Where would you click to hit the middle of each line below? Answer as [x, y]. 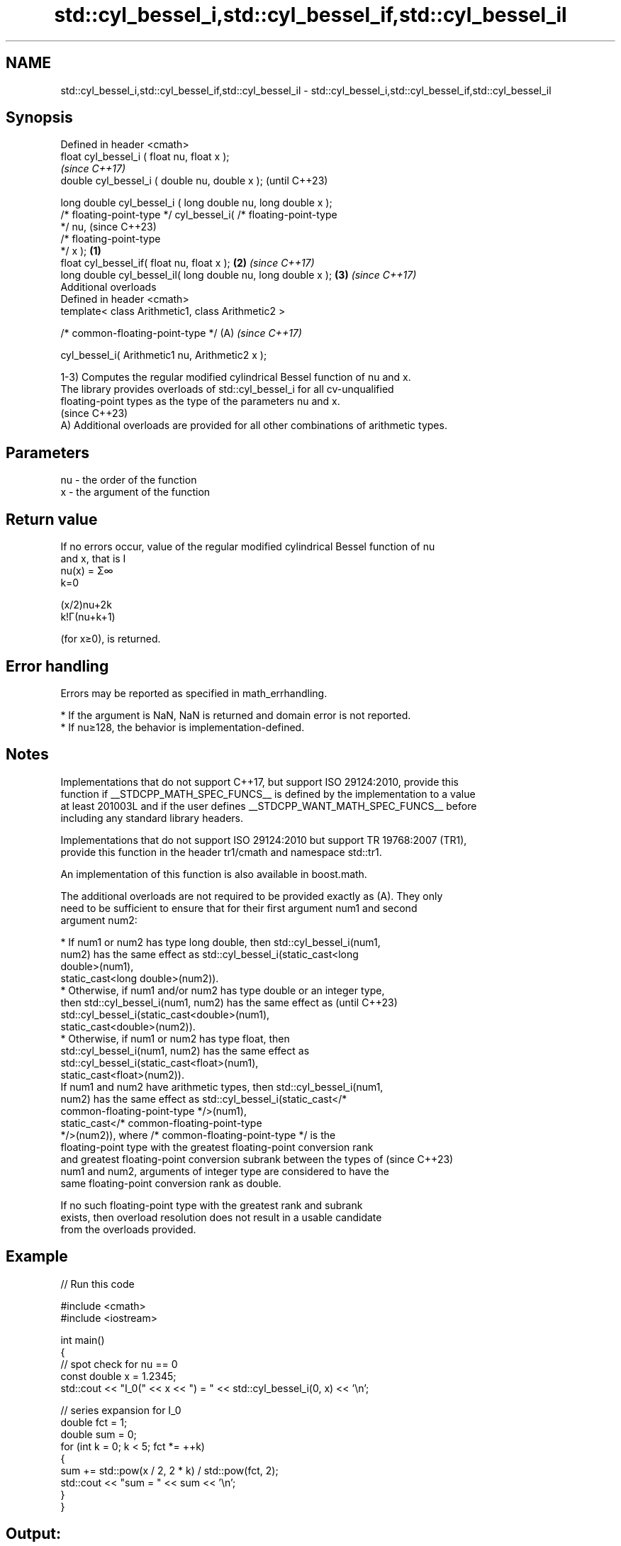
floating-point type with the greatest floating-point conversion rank [217, 1147]
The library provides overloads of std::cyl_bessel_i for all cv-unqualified [227, 389]
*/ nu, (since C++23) [108, 227]
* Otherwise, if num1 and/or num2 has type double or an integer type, [223, 990]
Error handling [57, 666]
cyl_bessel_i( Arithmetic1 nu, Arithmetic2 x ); [164, 355]
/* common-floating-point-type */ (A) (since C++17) [181, 333]
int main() [83, 1340]
